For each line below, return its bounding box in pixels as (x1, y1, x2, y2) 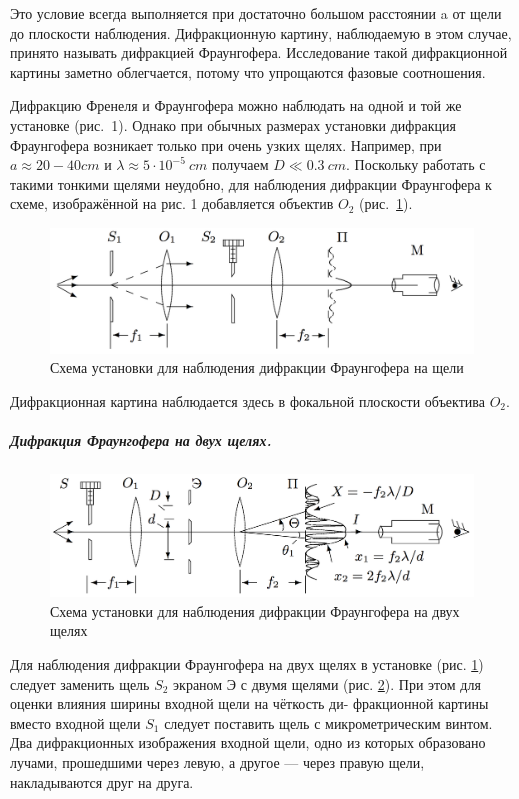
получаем (212, 154, 269, 175)
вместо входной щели (10, 712, 141, 733)
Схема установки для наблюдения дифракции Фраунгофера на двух (50, 600, 460, 621)
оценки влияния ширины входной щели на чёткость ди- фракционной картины (10, 693, 489, 714)
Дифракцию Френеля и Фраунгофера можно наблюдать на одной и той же (10, 95, 462, 116)
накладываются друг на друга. (10, 771, 194, 792)
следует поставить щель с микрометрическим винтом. (164, 712, 493, 733)
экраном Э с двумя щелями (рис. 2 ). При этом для (173, 673, 481, 694)
